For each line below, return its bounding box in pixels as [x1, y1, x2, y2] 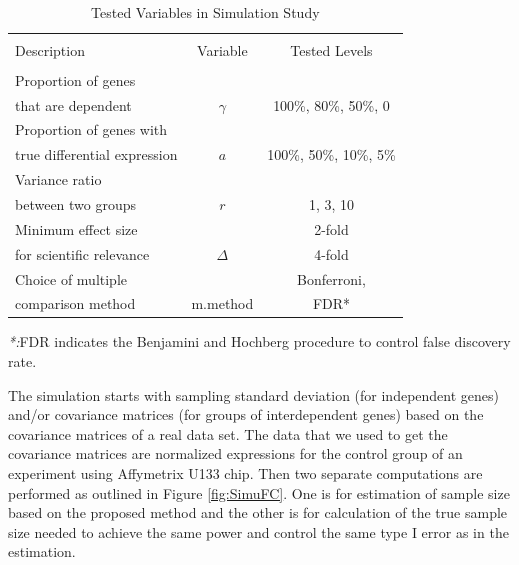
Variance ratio [15, 169, 102, 190]
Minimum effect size [15, 218, 138, 239]
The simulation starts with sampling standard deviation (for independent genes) [8, 384, 500, 405]
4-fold [314, 243, 349, 264]
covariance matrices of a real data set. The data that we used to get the [8, 423, 448, 444]
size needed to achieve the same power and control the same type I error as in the [8, 521, 509, 542]
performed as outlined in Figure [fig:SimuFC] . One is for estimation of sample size [8, 482, 510, 503]
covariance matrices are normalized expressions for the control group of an [8, 443, 463, 464]
